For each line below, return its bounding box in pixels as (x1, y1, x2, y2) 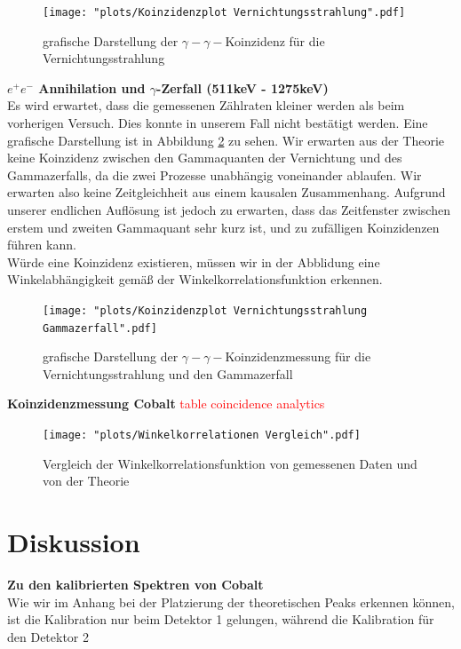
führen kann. (7, 235, 76, 254)
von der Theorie (43, 471, 130, 490)
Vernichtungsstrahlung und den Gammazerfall (43, 364, 293, 383)
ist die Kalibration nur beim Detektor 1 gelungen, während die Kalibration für (7, 610, 434, 629)
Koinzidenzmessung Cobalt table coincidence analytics (7, 394, 325, 413)
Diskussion (7, 524, 140, 560)
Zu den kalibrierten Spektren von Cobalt (7, 575, 264, 594)
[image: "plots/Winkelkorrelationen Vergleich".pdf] (43, 429, 361, 442)
